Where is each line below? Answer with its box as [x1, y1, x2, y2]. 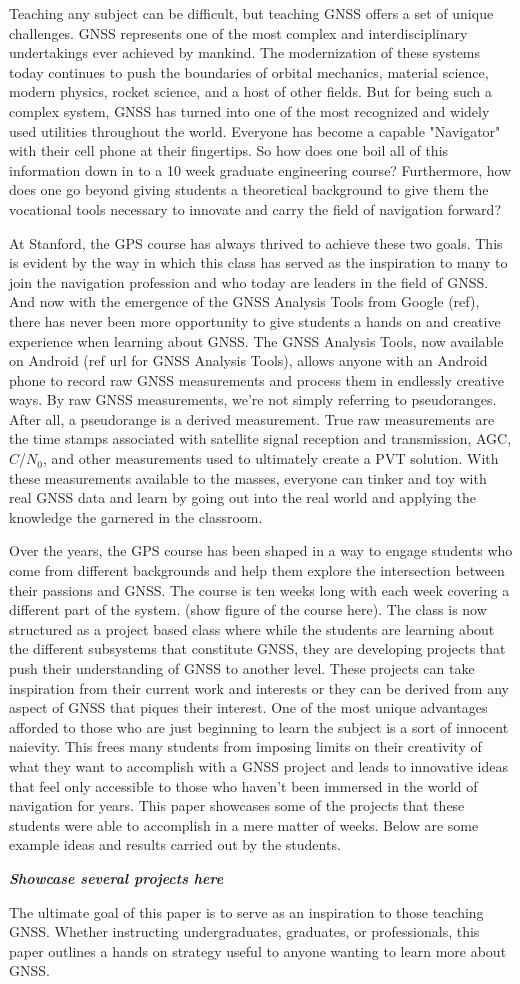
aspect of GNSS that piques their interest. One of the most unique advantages [9, 697, 488, 718]
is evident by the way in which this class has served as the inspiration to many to [9, 252, 508, 273]
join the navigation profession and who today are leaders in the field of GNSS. [9, 271, 489, 292]
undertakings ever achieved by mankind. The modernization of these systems [9, 42, 481, 63]
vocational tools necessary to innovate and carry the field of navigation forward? [9, 198, 501, 219]
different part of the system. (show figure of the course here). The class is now [9, 599, 487, 620]
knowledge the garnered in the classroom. [9, 506, 263, 527]
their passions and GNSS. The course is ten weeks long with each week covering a [9, 579, 510, 600]
